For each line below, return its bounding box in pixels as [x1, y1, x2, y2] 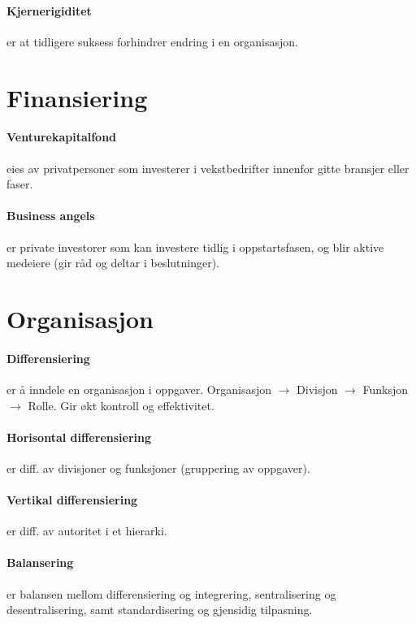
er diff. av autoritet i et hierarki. [6, 522, 167, 539]
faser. [6, 175, 33, 193]
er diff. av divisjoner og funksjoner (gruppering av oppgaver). [6, 459, 310, 476]
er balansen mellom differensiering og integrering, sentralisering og [6, 585, 336, 602]
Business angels [6, 207, 95, 224]
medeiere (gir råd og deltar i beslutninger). [6, 254, 220, 271]
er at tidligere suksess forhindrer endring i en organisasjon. [6, 32, 298, 50]
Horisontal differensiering [6, 428, 152, 445]
